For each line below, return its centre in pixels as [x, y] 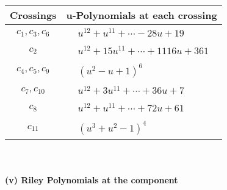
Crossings [33, 15]
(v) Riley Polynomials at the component [92, 179]
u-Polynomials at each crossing [142, 15]
